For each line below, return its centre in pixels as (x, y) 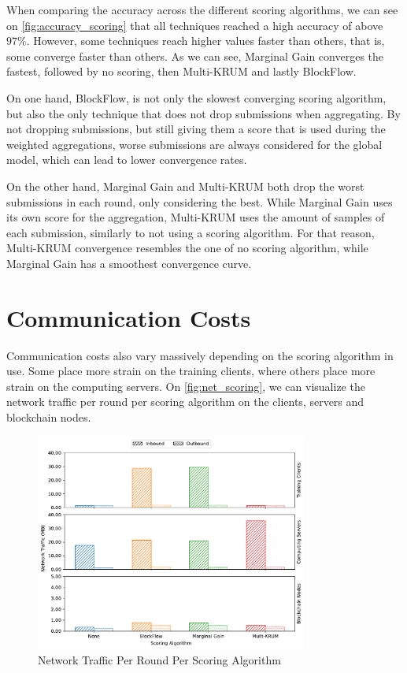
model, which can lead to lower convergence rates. (127, 160)
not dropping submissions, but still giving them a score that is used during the (196, 129)
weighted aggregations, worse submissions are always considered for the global (194, 144)
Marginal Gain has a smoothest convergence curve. (129, 263)
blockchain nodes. (49, 417)
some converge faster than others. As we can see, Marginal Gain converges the (195, 56)
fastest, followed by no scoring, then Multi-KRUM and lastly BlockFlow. (181, 71)
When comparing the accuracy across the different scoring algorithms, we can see (202, 9)
